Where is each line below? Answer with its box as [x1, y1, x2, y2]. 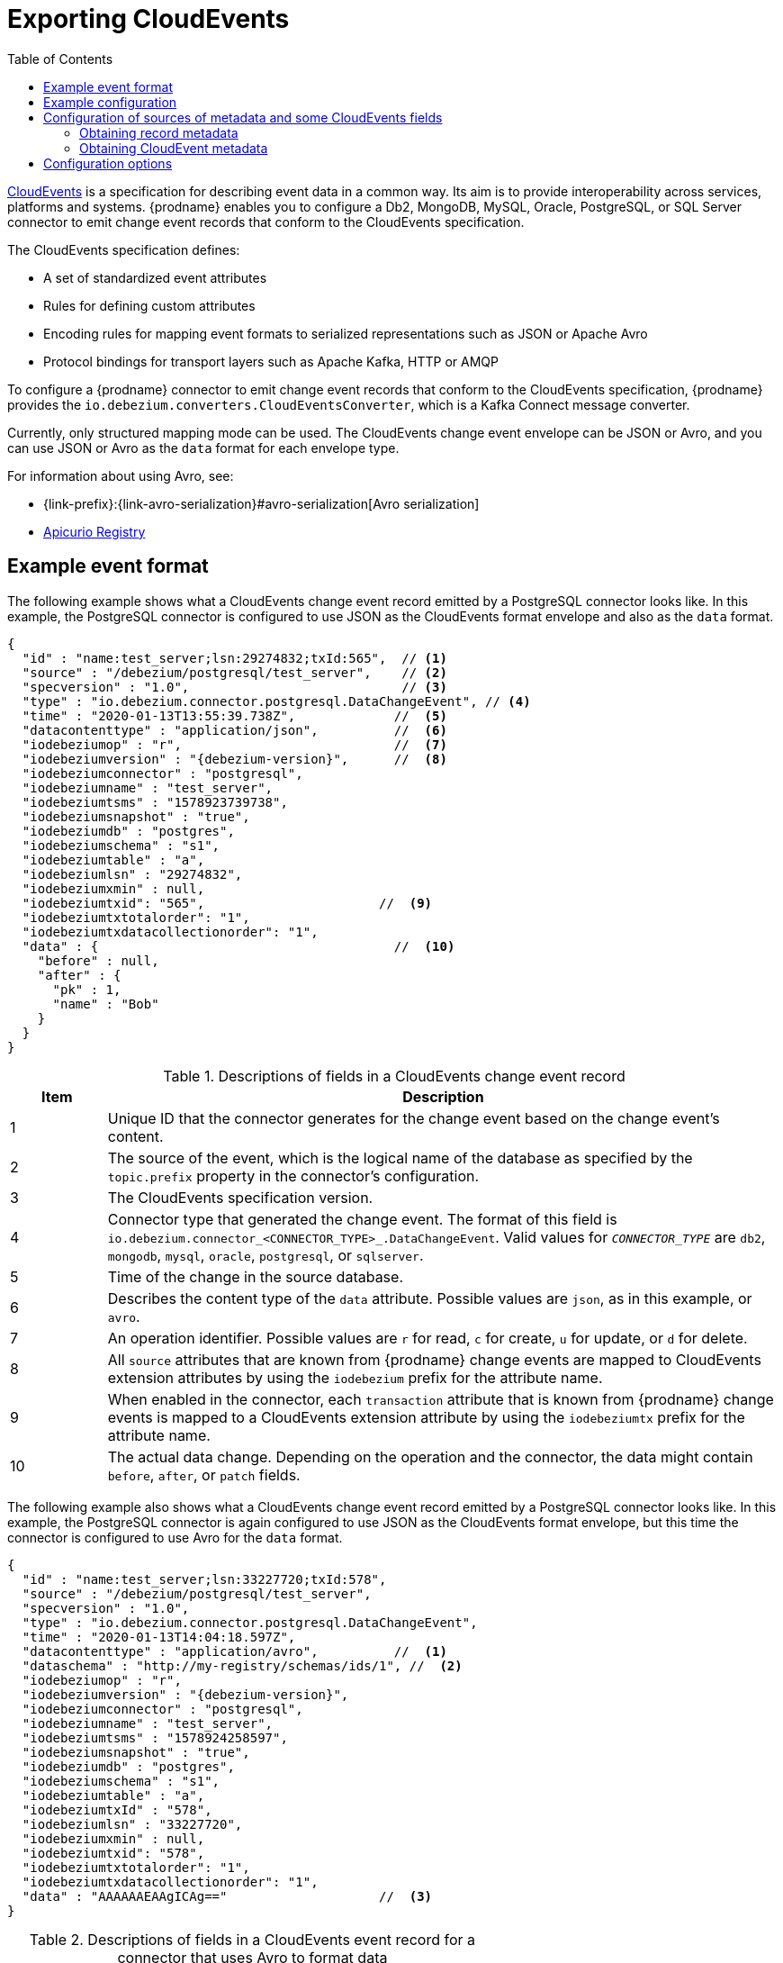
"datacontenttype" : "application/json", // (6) [22, 722, 447, 737]
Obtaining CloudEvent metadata [79, 140, 268, 156]
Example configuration [43, 94, 177, 110]
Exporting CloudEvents [7, 4, 290, 34]
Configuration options [43, 155, 173, 171]
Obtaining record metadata [79, 124, 238, 140]
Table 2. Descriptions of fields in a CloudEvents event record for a [29, 1930, 475, 1949]
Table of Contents [7, 50, 113, 67]
